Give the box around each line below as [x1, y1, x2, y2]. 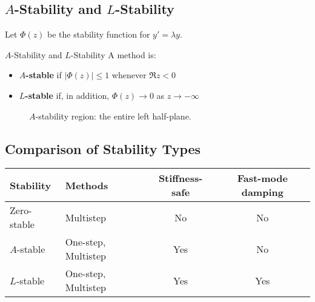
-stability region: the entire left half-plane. [35, 109, 191, 122]
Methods [65, 178, 108, 192]
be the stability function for [47, 28, 150, 41]
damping [241, 185, 283, 200]
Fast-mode [237, 171, 288, 186]
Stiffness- [158, 171, 203, 186]
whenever [111, 69, 147, 81]
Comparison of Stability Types [5, 139, 201, 158]
